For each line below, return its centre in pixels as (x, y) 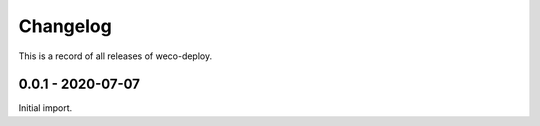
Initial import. (45, 108)
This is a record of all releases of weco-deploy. (115, 56)
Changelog (65, 26)
